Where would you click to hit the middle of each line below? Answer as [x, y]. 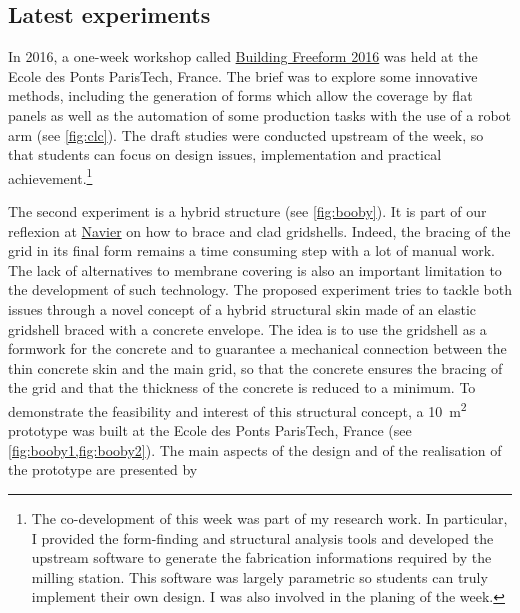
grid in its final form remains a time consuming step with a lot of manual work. [251, 250]
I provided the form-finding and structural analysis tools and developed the [262, 537]
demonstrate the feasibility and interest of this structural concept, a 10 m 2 [237, 409]
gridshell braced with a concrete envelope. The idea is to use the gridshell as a [247, 328]
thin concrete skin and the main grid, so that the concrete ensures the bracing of [255, 367]
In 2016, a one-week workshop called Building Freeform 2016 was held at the [243, 56]
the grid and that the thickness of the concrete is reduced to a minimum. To [242, 387]
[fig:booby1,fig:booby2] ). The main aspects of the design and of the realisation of [255, 449]
